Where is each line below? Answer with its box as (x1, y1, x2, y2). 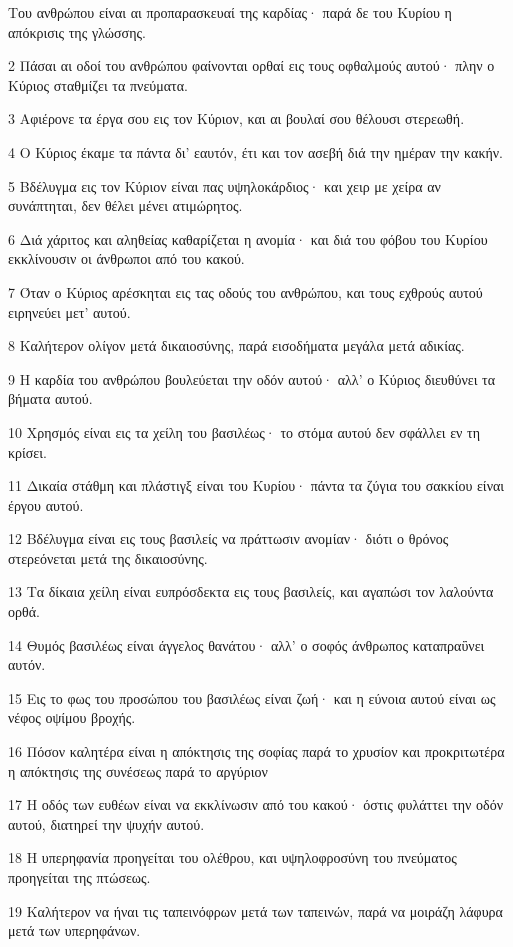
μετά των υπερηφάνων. (8, 920, 141, 941)
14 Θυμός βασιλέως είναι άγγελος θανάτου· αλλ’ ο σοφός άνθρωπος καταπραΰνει (8, 634, 485, 655)
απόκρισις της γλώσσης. (8, 21, 146, 42)
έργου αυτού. (8, 494, 84, 515)
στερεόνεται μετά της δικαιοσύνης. (8, 547, 208, 568)
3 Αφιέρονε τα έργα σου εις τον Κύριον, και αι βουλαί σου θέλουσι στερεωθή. (8, 108, 465, 129)
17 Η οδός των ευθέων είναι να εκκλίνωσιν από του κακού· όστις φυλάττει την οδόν (8, 794, 504, 815)
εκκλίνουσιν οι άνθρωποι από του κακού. (8, 248, 245, 269)
